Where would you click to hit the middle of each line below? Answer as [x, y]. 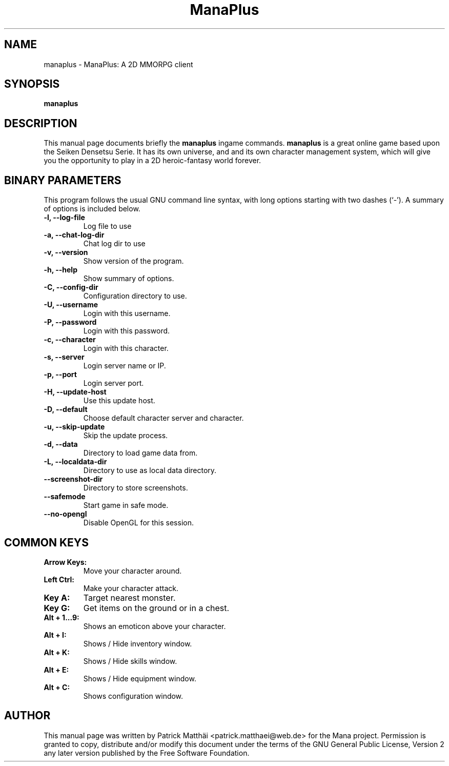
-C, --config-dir [71, 287]
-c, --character [70, 340]
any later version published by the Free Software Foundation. [147, 753]
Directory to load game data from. [140, 453]
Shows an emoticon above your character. [155, 626]
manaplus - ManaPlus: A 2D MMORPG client [118, 64]
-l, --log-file [64, 218]
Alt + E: [56, 670]
